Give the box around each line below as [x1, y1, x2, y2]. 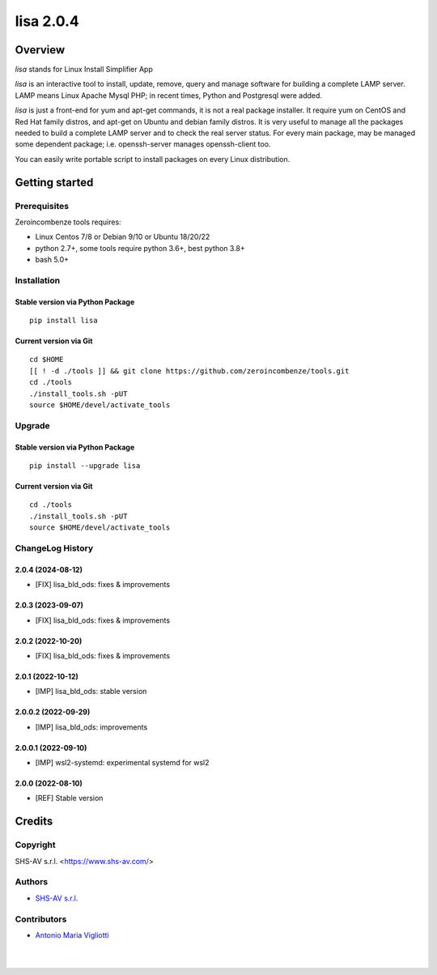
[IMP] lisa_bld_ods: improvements [35, 722, 148, 732]
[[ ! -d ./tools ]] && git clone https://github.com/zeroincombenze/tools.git [29, 366, 350, 376]
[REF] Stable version [35, 794, 104, 803]
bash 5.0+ [35, 255, 69, 265]
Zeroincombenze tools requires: [15, 217, 121, 227]
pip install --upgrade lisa [29, 461, 141, 470]
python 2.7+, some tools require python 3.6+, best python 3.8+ [35, 243, 246, 253]
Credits [15, 815, 53, 828]
